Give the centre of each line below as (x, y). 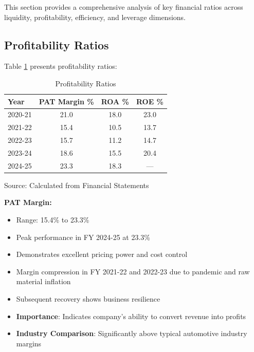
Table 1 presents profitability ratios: (61, 66)
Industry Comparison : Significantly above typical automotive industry (132, 333)
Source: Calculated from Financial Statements (77, 185)
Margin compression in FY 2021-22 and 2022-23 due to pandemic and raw (133, 271)
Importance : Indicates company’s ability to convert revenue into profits (131, 316)
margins (29, 343)
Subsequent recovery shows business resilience (88, 299)
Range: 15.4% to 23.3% (53, 220)
